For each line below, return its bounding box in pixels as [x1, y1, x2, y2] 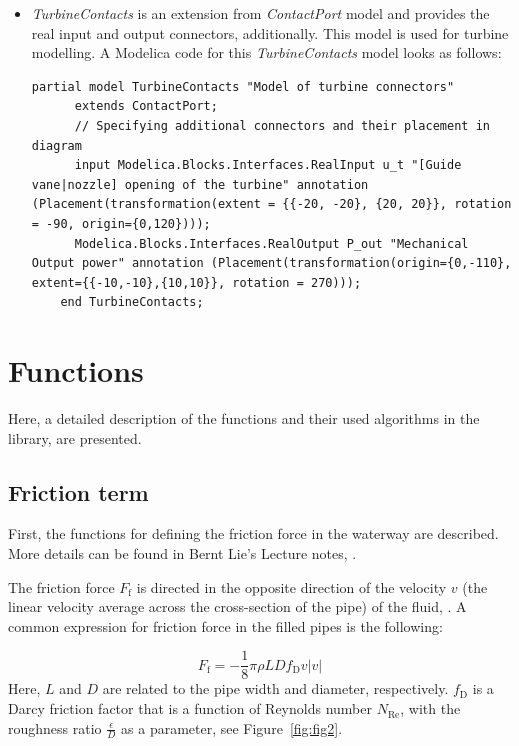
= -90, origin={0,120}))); [31, 216, 211, 231]
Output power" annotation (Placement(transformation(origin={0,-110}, [31, 256, 512, 271]
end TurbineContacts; [60, 295, 204, 310]
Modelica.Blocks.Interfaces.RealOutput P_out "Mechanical [74, 236, 469, 251]
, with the [400, 698, 461, 719]
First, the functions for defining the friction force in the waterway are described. [8, 523, 499, 544]
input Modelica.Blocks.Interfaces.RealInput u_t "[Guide [74, 158, 462, 173]
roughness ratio [8, 717, 102, 738]
